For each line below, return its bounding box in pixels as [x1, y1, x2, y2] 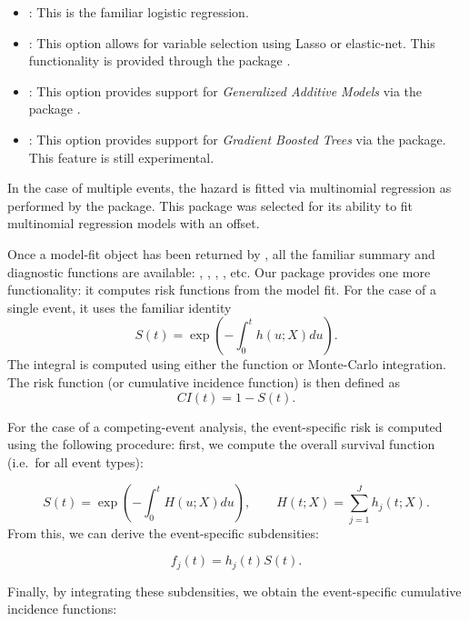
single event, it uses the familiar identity [7, 297, 232, 316]
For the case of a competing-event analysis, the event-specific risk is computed [7, 416, 443, 436]
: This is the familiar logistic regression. [28, 3, 249, 21]
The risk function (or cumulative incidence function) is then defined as [7, 372, 400, 391]
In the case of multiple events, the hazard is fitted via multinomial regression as [7, 178, 452, 197]
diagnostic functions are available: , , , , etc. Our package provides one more [7, 262, 431, 281]
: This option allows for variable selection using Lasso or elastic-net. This [28, 33, 435, 52]
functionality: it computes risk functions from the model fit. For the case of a [7, 280, 436, 299]
